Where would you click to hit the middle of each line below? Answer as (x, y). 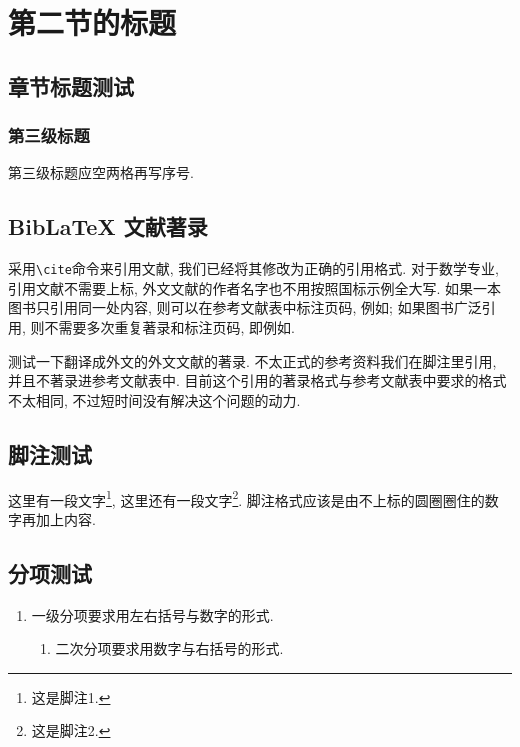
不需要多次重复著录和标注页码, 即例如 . (170, 327)
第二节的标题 (92, 22)
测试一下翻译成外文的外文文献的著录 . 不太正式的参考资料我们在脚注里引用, (252, 360)
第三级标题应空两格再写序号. (101, 172)
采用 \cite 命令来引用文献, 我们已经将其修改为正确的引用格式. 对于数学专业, (253, 268)
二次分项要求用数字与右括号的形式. (169, 648)
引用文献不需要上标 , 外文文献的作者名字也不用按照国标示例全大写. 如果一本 (255, 287)
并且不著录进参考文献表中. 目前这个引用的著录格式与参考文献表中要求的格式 (257, 380)
